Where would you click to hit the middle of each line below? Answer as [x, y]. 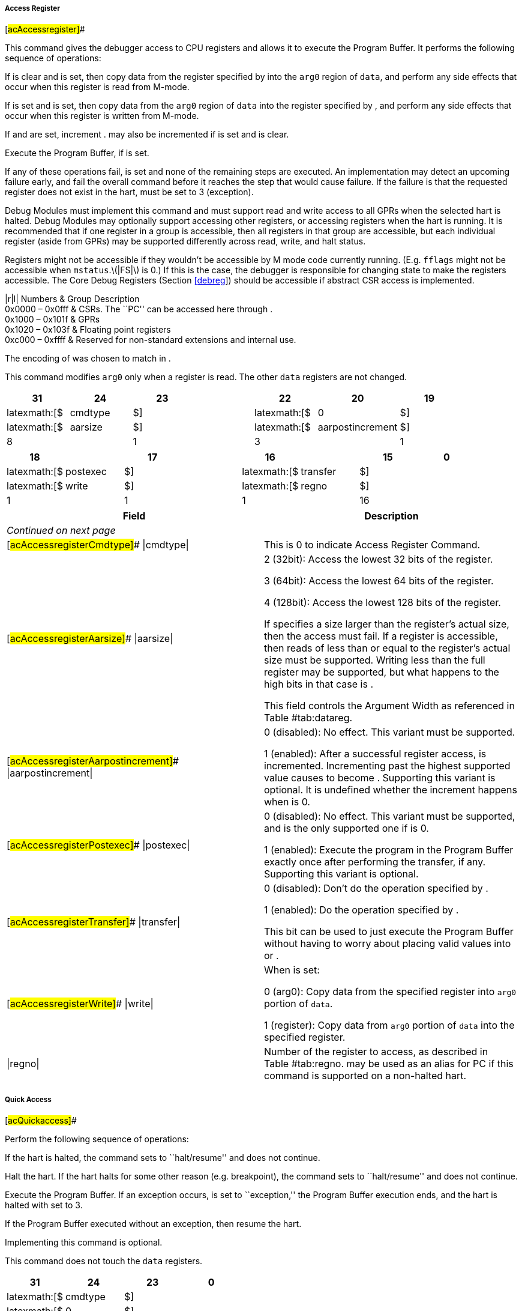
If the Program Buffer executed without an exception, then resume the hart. [153, 1224]
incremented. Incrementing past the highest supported [387, 766]
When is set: [292, 970]
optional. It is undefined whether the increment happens [391, 790]
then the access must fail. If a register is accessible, [381, 636]
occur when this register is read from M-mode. [97, 87]
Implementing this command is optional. [84, 1243]
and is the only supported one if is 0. [346, 828]
